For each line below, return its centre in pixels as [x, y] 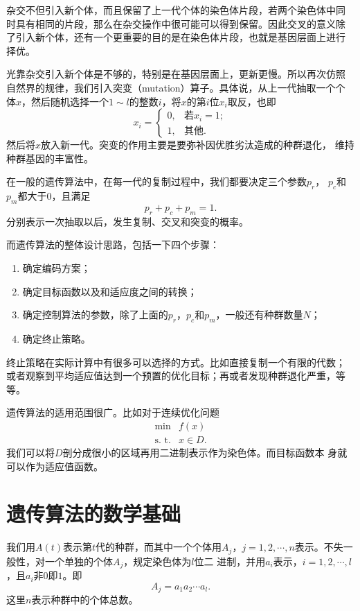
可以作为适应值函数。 [55, 466]
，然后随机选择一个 [65, 101]
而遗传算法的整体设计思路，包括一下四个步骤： [113, 244]
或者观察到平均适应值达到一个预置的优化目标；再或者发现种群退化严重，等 [176, 376]
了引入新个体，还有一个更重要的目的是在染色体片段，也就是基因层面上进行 [176, 37]
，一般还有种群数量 [259, 315]
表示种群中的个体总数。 [85, 600]
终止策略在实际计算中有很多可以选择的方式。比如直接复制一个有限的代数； [176, 362]
